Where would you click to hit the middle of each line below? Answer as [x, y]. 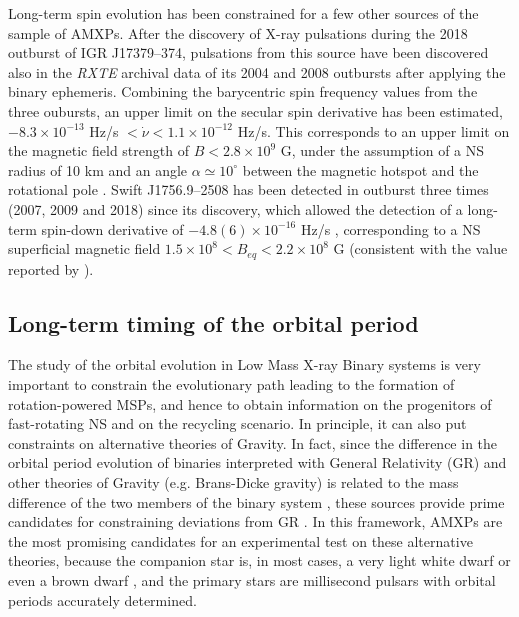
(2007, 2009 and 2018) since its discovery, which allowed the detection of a [235, 208]
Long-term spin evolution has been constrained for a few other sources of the [243, 13]
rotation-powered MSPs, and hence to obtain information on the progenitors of [250, 403]
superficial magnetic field [84, 248]
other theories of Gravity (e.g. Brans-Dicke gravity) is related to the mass [233, 481]
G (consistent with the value [420, 248]
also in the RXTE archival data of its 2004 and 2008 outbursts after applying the [257, 71]
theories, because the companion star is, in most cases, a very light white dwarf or [259, 560]
